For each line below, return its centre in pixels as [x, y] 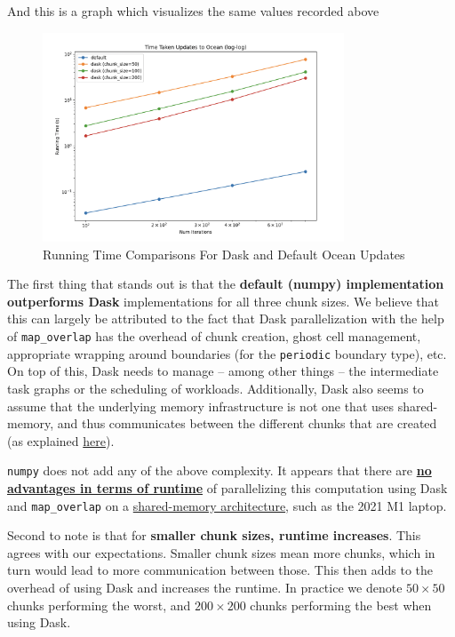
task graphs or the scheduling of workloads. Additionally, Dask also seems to [216, 388]
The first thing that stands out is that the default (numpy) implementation [226, 284]
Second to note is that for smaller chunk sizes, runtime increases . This [214, 535]
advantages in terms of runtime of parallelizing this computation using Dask [227, 488]
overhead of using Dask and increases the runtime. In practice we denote [205, 588]
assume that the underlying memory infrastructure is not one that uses [201, 406]
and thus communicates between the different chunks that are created [247, 423]
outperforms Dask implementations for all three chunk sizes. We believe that [224, 301]
